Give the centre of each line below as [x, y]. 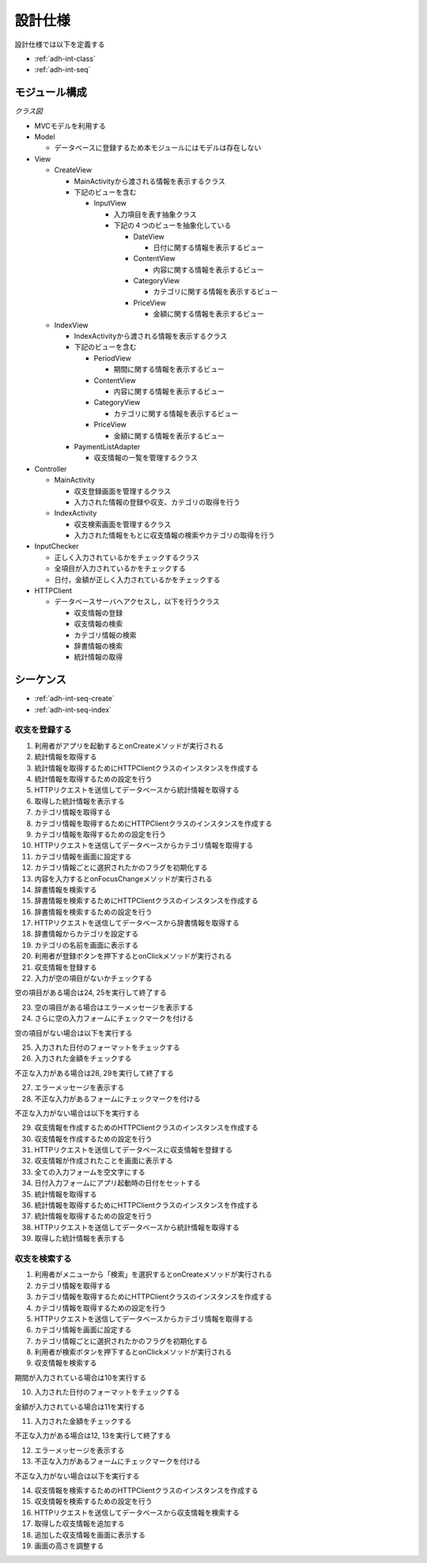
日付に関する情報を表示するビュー [208, 247]
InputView [110, 203]
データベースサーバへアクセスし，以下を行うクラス [137, 602]
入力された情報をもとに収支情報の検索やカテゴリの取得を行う [174, 536]
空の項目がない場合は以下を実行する [74, 1033]
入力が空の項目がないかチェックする [93, 978]
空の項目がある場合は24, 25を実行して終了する [91, 993]
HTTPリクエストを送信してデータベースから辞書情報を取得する [137, 923]
